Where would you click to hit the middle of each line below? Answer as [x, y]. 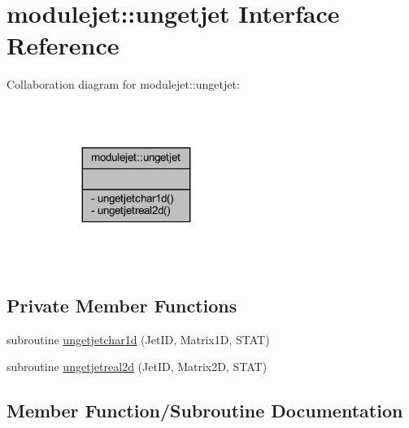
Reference [63, 45]
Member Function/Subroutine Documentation [205, 411]
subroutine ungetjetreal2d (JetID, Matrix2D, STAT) [137, 367]
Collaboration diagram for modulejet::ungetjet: [123, 84]
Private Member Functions [122, 305]
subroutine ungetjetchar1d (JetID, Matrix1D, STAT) [138, 339]
